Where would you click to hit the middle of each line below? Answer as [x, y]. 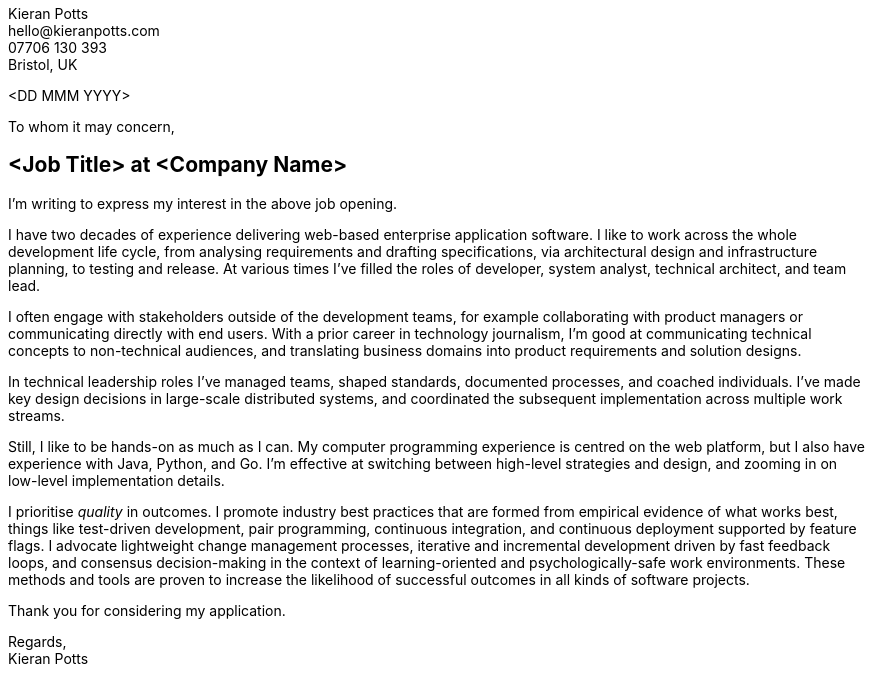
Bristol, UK [43, 64]
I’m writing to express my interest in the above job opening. [203, 203]
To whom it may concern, [91, 126]
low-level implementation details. [116, 480]
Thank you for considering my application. [147, 610]
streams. [36, 415]
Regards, [37, 641]
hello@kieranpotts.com [84, 30]
